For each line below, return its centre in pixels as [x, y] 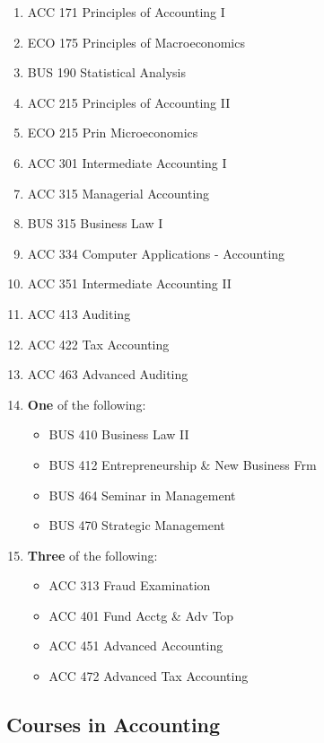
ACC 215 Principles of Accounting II [129, 102]
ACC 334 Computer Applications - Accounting [156, 253]
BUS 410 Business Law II [119, 434]
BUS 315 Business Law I [95, 223]
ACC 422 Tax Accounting [98, 344]
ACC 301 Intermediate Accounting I [127, 162]
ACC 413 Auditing [79, 313]
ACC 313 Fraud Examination [130, 585]
